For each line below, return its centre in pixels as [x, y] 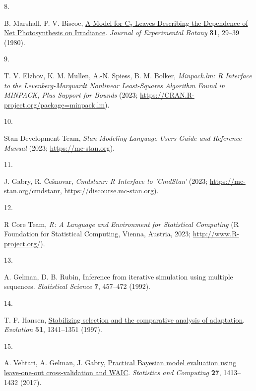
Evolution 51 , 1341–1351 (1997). [53, 329]
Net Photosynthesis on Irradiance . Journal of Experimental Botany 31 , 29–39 [122, 32]
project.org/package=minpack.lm [55, 104]
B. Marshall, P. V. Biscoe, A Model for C [67, 23]
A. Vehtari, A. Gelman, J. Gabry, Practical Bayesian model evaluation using [120, 363]
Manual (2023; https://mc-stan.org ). [60, 147]
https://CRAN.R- [167, 95]
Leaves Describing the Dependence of [191, 23]
